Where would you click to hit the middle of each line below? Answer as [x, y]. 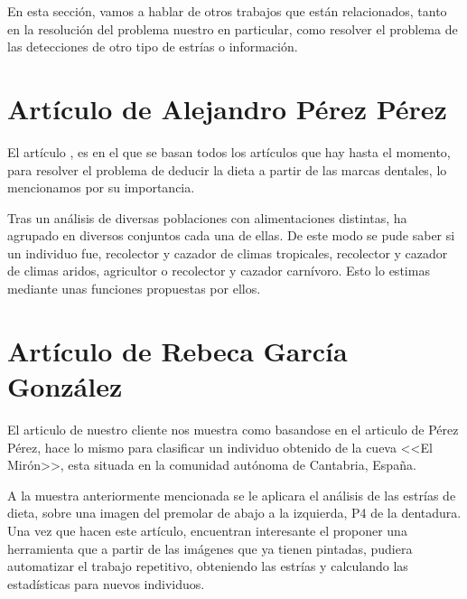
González [65, 386]
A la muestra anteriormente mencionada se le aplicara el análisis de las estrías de [232, 495]
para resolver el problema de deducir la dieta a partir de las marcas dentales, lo [227, 169]
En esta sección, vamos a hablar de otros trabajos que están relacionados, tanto [227, 11]
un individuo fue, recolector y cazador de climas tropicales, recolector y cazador [228, 253]
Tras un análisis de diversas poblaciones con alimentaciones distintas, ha [207, 217]
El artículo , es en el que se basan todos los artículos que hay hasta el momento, [229, 151]
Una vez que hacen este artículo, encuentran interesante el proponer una [207, 530]
